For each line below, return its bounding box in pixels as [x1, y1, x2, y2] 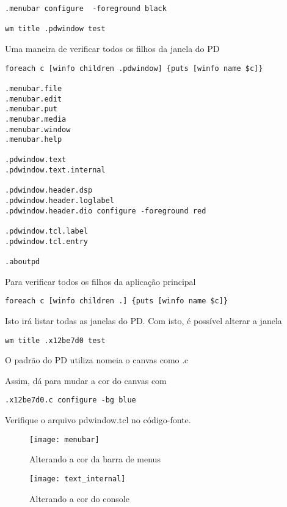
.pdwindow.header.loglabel [5, 196, 114, 205]
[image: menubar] [29, 435, 100, 444]
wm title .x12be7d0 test [5, 336, 106, 345]
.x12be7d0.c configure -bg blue [5, 396, 136, 405]
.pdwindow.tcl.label [5, 227, 89, 236]
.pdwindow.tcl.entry [5, 237, 89, 246]
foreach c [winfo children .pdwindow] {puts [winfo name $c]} [5, 64, 263, 73]
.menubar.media [5, 114, 67, 124]
